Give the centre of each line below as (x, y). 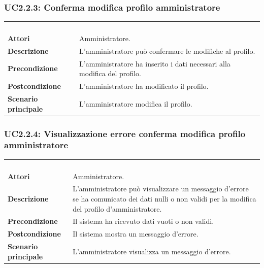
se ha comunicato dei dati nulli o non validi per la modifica (164, 198)
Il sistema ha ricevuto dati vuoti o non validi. (143, 221)
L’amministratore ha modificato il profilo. (144, 86)
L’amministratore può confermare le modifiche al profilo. (167, 51)
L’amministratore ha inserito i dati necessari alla (155, 63)
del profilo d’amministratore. (117, 208)
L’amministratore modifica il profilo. (136, 103)
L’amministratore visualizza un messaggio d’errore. (152, 251)
